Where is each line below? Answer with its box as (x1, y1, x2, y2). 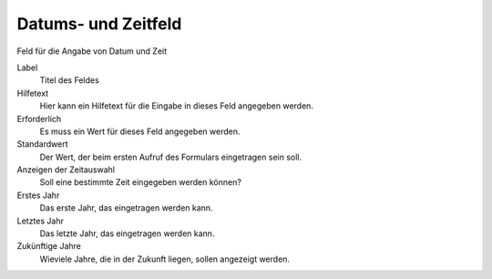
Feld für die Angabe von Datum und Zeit (16, 46, 168, 57)
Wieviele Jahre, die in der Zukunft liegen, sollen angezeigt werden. (39, 253, 291, 264)
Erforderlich (16, 113, 62, 124)
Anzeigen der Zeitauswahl (16, 164, 116, 175)
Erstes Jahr (16, 190, 60, 201)
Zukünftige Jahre (16, 241, 82, 252)
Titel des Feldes (39, 75, 99, 86)
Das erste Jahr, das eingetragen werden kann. (39, 202, 213, 213)
